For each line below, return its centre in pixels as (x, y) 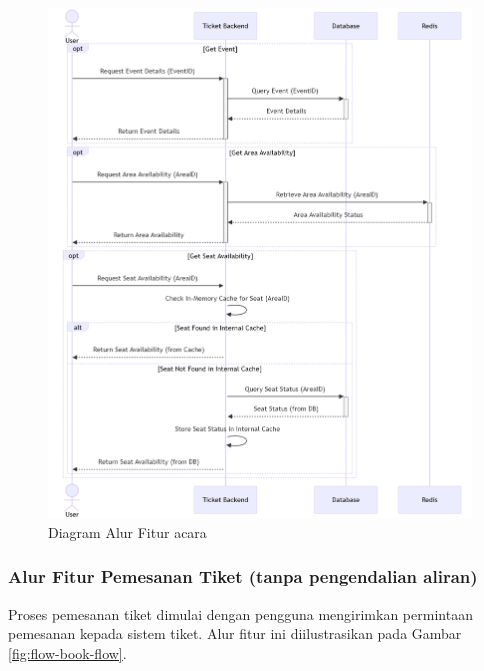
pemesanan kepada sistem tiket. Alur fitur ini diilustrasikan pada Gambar (235, 633)
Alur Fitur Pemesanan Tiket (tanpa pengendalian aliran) (243, 576)
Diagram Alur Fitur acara (127, 531)
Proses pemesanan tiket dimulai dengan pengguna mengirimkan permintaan (240, 613)
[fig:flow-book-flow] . (67, 652)
